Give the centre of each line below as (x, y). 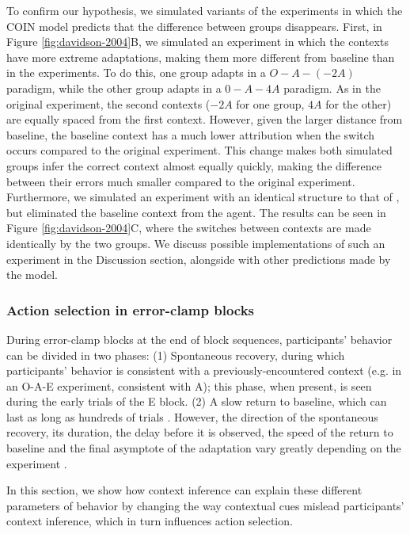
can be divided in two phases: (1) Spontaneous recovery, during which (176, 355)
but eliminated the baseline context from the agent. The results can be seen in (196, 212)
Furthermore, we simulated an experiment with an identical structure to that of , (203, 197)
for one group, (270, 103)
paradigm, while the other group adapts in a (114, 88)
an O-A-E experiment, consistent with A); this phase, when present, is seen (189, 385)
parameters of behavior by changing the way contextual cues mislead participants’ (205, 505)
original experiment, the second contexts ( (108, 103)
